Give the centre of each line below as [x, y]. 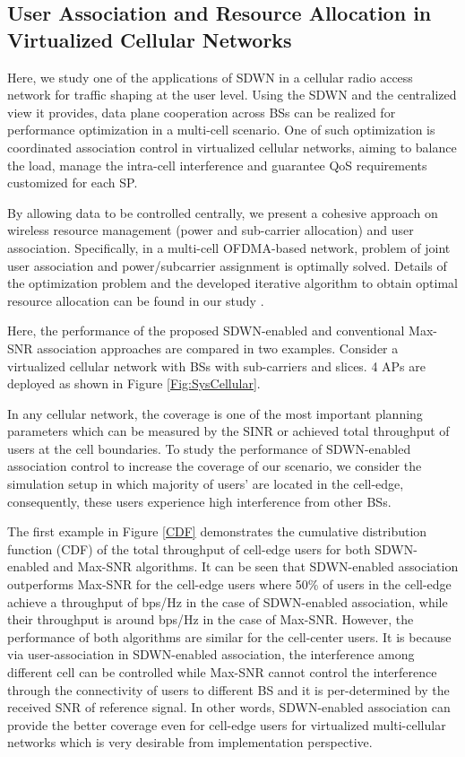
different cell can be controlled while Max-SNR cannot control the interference [222, 672]
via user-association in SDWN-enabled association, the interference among [211, 654]
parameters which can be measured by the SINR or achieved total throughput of [228, 431]
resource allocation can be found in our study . [136, 300]
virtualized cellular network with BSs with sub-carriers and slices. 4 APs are [216, 365]
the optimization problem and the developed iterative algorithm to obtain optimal [232, 283]
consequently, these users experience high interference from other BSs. [199, 501]
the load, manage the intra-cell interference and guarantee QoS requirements [217, 165]
